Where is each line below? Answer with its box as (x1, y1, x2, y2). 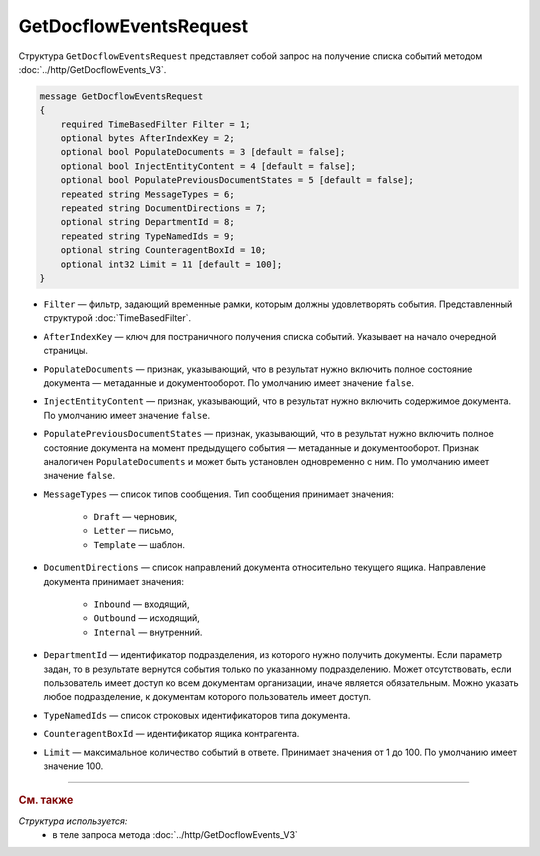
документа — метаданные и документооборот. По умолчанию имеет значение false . (43, 376, 415, 389)
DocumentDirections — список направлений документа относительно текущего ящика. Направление (43, 561, 487, 574)
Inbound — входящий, (93, 598, 190, 610)
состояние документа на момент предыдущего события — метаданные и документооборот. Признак (43, 441, 480, 454)
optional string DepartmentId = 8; (60, 216, 235, 228)
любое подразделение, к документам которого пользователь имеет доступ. (43, 691, 372, 703)
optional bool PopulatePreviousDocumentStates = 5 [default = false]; (60, 175, 415, 186)
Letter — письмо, (93, 525, 174, 537)
